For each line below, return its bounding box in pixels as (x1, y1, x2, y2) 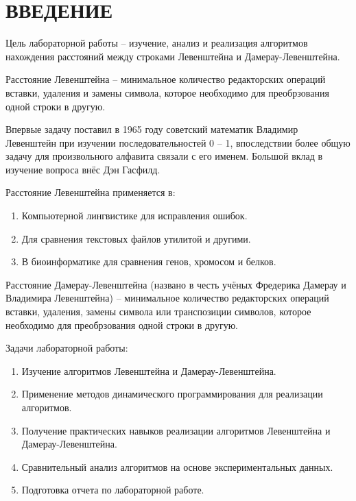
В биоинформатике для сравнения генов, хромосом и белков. (21, 254, 276, 269)
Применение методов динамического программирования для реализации (21, 387, 323, 401)
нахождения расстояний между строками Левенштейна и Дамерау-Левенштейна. (5, 49, 340, 63)
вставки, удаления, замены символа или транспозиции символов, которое (5, 304, 311, 319)
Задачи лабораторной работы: (5, 341, 128, 355)
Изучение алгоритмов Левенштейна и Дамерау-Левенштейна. (21, 363, 276, 378)
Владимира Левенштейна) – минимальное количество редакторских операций (5, 291, 329, 305)
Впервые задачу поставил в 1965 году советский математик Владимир (5, 122, 298, 136)
